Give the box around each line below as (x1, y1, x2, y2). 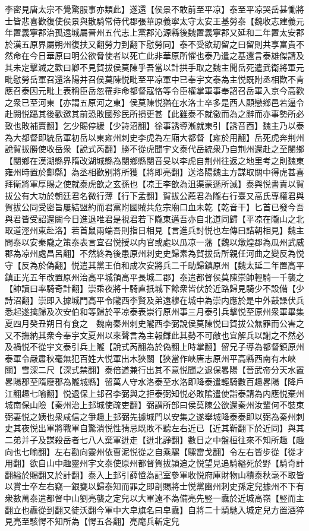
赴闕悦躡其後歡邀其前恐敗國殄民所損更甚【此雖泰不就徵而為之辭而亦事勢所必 (5, 108, 304, 120)
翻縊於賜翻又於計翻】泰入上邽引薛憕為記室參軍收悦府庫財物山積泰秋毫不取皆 (5, 468, 304, 481)
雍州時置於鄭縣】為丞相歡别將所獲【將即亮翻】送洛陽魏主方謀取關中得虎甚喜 (5, 166, 304, 178)
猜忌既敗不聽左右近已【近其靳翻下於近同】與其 (121, 422, 304, 434)
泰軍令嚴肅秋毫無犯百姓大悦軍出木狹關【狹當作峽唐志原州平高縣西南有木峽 (5, 352, 296, 364)
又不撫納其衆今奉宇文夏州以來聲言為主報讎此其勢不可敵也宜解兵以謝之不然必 (5, 328, 304, 341)
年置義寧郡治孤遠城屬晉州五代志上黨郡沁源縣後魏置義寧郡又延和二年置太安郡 (5, 26, 304, 39)
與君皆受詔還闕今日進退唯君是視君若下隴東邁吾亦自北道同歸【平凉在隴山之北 (5, 212, 304, 225)
